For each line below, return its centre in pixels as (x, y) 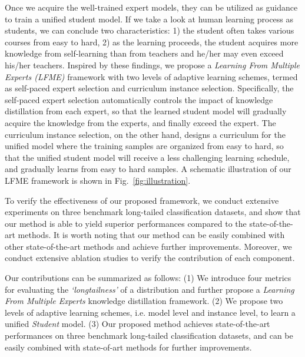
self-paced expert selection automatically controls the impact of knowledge (139, 99)
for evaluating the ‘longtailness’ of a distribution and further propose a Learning (150, 289)
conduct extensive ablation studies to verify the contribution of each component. (150, 258)
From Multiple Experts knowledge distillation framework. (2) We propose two (144, 301)
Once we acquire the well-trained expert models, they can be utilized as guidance (151, 7)
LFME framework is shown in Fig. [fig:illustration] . (98, 180)
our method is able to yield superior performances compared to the (126, 223)
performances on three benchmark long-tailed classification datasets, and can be (149, 335)
